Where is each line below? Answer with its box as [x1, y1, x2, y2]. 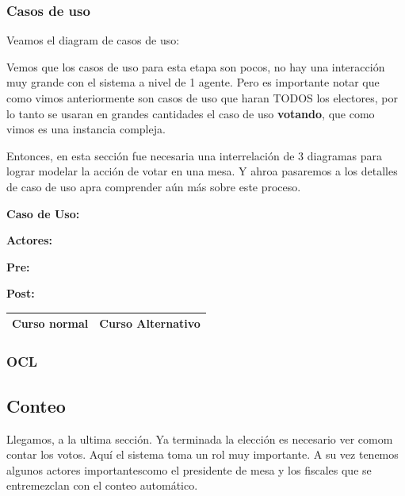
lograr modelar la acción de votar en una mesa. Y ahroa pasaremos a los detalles [6, 163, 398, 179]
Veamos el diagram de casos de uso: [6, 32, 180, 48]
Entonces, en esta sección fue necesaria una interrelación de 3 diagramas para [6, 147, 383, 163]
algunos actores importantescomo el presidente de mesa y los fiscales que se [6, 461, 372, 478]
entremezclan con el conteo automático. [6, 477, 198, 494]
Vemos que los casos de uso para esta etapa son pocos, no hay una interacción [6, 58, 385, 75]
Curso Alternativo [99, 315, 201, 332]
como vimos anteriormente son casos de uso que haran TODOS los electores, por [6, 90, 398, 106]
